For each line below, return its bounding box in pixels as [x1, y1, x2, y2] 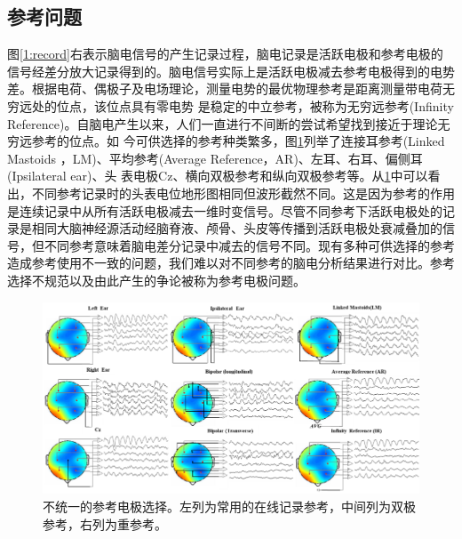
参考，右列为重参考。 [43, 514, 167, 533]
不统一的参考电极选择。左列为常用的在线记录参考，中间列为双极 [43, 496, 416, 515]
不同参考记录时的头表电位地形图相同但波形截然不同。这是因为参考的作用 [31, 183, 455, 202]
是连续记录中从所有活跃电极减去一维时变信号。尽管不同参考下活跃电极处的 [7, 201, 442, 220]
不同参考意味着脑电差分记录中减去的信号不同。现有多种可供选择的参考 [44, 236, 455, 254]
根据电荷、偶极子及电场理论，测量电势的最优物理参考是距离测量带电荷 [31, 79, 442, 98]
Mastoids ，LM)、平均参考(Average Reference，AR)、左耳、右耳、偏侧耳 [7, 149, 423, 167]
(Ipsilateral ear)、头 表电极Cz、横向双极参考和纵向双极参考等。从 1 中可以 [7, 166, 428, 185]
